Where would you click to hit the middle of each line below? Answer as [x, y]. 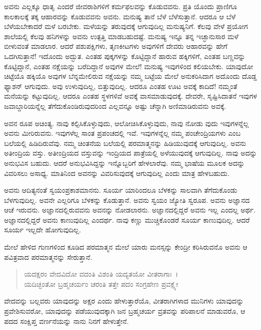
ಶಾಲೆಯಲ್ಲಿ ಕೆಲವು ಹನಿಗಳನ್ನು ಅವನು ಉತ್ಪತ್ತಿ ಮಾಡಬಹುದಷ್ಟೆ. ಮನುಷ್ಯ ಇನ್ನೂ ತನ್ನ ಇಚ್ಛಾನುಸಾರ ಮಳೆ [121, 36]
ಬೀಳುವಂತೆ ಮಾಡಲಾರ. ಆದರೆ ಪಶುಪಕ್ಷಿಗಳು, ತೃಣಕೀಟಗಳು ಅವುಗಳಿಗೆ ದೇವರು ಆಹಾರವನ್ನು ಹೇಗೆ [116, 46]
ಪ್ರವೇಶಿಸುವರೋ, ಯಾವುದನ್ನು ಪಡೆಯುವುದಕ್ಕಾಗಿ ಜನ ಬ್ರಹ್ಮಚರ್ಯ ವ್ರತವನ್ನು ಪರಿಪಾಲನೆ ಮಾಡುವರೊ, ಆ [125, 311]
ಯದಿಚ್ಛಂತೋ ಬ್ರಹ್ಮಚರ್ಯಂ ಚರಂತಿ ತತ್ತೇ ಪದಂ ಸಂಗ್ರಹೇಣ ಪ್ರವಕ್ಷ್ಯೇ [101, 283]
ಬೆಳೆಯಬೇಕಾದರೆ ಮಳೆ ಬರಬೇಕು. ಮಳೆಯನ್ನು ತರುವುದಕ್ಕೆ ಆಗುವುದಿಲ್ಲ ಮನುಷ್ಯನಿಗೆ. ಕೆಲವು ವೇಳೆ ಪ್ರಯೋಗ [126, 26]
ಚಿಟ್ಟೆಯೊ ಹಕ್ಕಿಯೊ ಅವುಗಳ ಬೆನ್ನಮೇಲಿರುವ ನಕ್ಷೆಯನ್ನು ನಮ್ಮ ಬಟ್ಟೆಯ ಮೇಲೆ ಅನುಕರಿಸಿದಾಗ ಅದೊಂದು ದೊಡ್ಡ [130, 76]
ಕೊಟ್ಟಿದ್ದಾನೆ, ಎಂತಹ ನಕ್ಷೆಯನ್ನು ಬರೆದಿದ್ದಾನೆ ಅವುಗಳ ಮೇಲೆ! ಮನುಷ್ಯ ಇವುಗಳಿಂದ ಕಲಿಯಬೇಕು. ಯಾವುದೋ [129, 66]
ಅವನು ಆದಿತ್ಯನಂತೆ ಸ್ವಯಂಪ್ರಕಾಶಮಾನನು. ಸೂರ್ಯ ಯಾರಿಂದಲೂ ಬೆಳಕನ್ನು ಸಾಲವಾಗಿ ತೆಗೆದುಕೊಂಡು [121, 190]
